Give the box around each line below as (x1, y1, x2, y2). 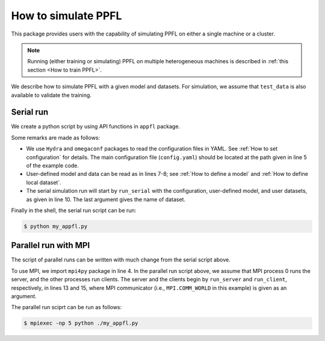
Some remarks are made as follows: (11, 134, 101, 141)
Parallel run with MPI (11, 240, 90, 251)
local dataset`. (26, 178, 61, 186)
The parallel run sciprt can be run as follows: (11, 304, 122, 311)
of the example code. (26, 161, 79, 169)
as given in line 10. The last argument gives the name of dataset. (26, 196, 186, 203)
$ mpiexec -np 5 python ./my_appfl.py (23, 320, 138, 327)
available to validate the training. (11, 91, 91, 99)
